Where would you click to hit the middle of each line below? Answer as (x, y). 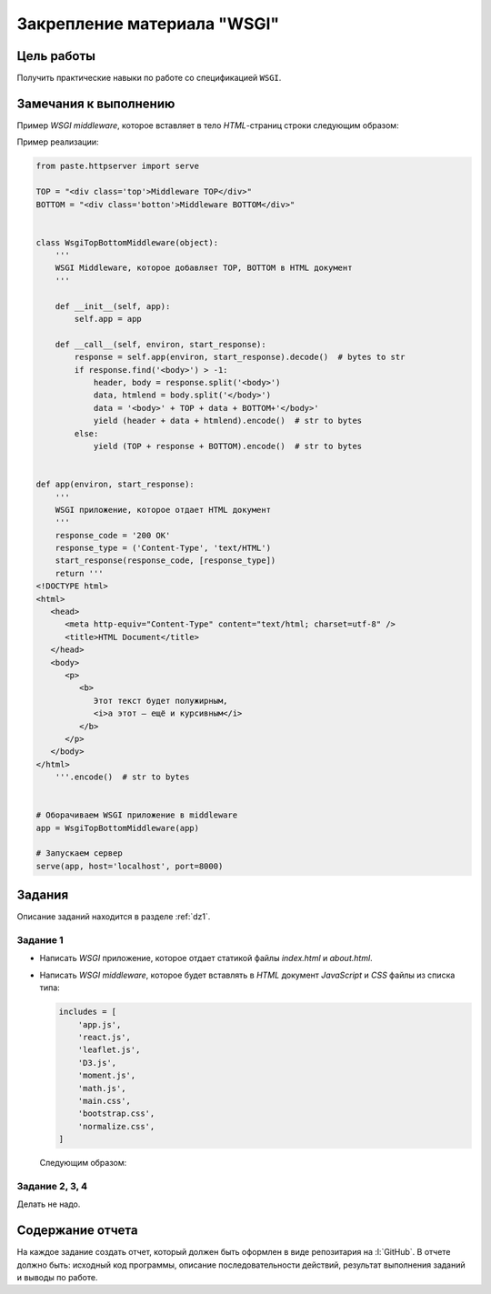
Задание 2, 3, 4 (52, 1186)
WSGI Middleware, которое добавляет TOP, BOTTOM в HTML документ (204, 268)
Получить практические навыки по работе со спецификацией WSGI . (149, 78)
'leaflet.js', (109, 1050)
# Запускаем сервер (79, 853)
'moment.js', (107, 1076)
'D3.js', (97, 1063)
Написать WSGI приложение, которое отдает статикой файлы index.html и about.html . (206, 958)
